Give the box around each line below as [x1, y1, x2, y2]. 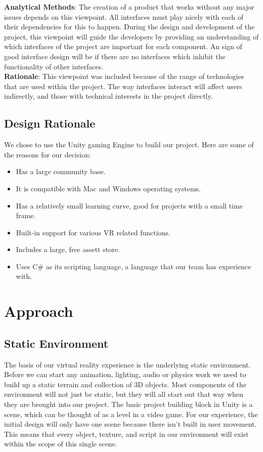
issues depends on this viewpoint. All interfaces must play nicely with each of [4, 11, 244, 22]
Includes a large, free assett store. [16, 244, 120, 255]
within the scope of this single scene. [4, 438, 117, 449]
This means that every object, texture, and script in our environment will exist [4, 428, 249, 439]
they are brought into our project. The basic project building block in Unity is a [4, 399, 253, 409]
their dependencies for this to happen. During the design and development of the [4, 21, 255, 32]
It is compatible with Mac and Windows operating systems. [16, 183, 201, 193]
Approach [4, 301, 73, 321]
